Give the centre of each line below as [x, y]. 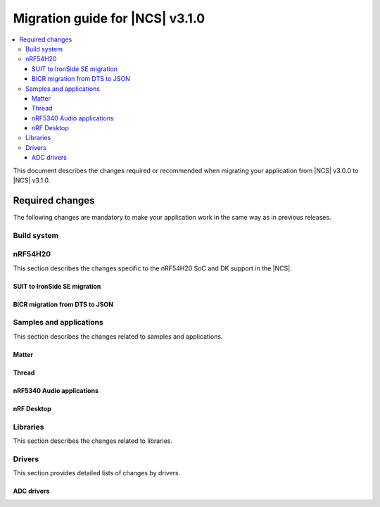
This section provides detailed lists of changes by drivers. [97, 473]
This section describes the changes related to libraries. [93, 441]
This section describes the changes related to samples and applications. [118, 336]
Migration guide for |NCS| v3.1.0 [109, 18]
